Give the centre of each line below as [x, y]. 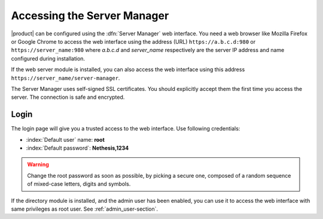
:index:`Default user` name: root [65, 139]
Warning [38, 165]
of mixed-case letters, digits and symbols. [79, 184]
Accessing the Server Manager [90, 16]
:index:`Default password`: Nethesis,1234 [77, 148]
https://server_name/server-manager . [65, 78]
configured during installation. [48, 58]
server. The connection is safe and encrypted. [68, 97]
